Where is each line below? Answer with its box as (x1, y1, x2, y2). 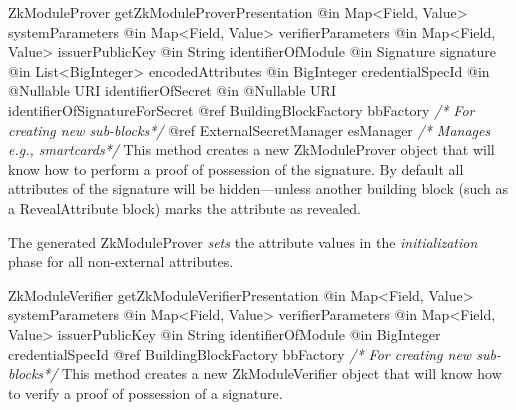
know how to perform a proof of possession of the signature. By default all (8, 158, 464, 179)
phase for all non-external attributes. (8, 251, 234, 272)
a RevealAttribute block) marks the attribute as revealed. (8, 197, 361, 218)
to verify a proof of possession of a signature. (8, 382, 283, 403)
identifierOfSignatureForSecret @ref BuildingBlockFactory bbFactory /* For (8, 99, 475, 120)
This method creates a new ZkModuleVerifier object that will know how (62, 363, 502, 384)
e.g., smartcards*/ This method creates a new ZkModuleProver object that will (8, 139, 495, 160)
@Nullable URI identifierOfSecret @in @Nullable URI (8, 80, 336, 101)
